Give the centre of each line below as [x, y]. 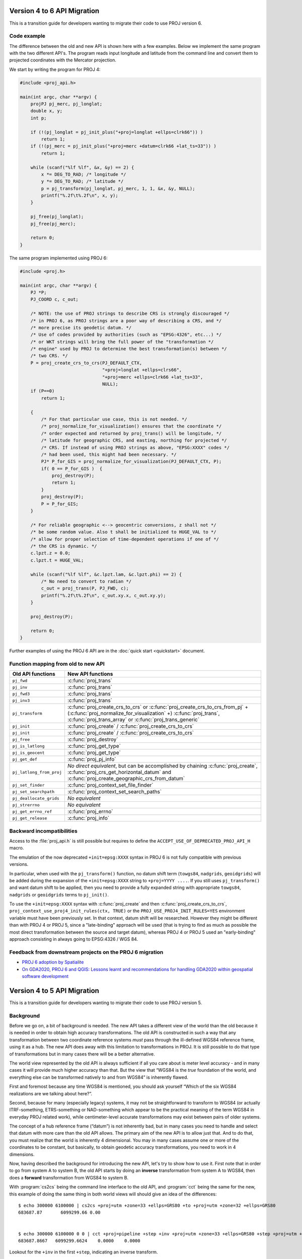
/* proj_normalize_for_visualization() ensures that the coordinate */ [131, 426]
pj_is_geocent [28, 753]
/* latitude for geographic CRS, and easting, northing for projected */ [134, 440]
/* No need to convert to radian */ [86, 581]
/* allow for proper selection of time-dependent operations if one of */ [125, 539]
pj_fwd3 [21, 694]
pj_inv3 [21, 700]
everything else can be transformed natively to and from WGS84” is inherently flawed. [99, 1077]
